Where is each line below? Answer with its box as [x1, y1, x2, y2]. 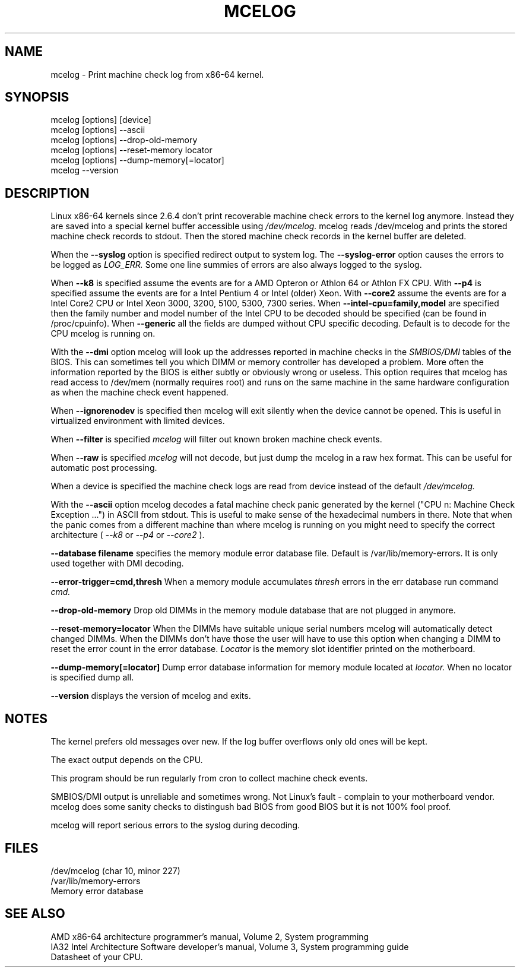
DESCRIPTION [5, 185, 90, 201]
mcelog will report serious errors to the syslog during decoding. [50, 820, 300, 831]
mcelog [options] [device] [50, 115, 151, 125]
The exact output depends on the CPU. [50, 755, 203, 765]
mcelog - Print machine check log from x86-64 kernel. [50, 69, 264, 80]
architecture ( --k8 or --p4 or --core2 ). [50, 530, 205, 540]
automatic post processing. [50, 463, 157, 473]
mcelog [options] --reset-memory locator [50, 145, 213, 156]
